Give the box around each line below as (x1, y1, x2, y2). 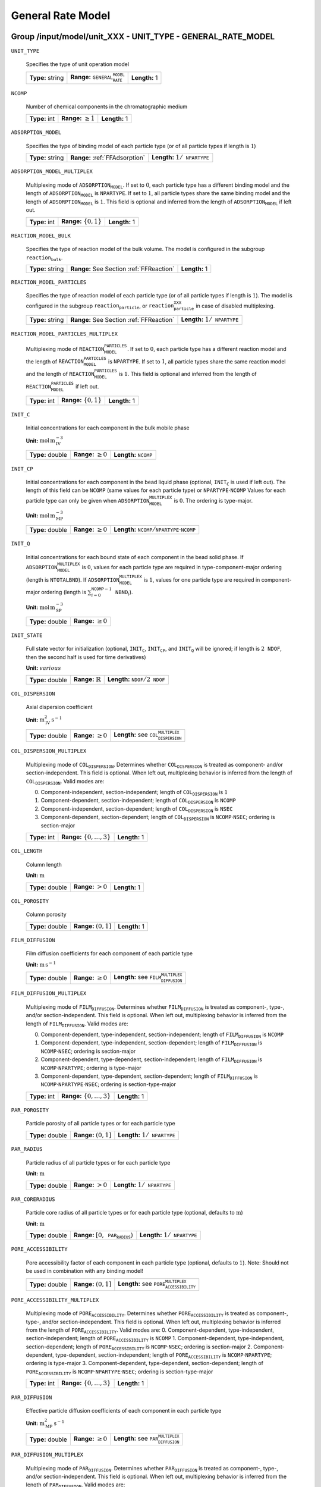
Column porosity (26, 911, 67, 918)
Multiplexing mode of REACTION (26, 345, 105, 352)
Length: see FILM (114, 973, 162, 981)
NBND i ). (115, 589, 133, 597)
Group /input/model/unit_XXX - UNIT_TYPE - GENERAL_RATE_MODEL (11, 32, 275, 42)
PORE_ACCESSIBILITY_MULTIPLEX (11, 1297, 99, 1303)
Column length (26, 861, 62, 868)
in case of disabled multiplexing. (196, 302, 275, 309)
